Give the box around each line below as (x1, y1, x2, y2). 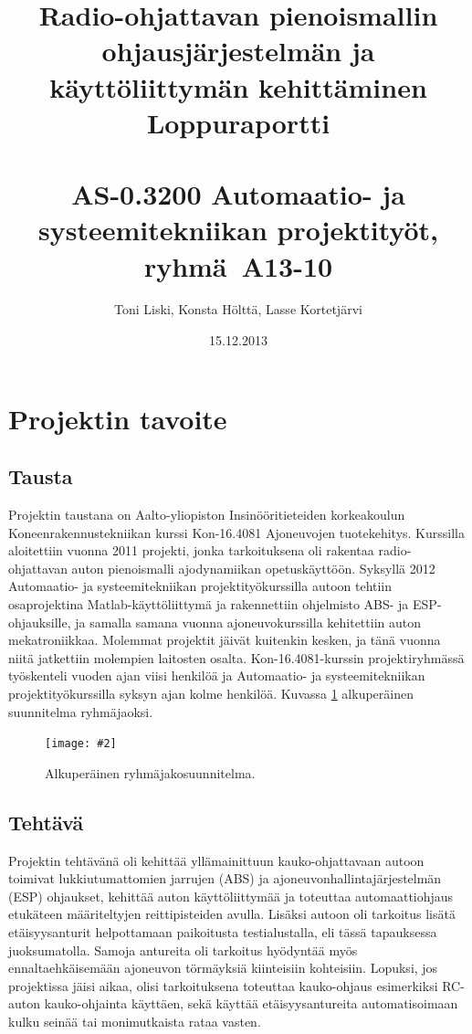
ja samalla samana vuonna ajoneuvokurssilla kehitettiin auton (75, 612, 421, 631)
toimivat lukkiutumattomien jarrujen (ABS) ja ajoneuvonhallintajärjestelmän (8, 869, 442, 888)
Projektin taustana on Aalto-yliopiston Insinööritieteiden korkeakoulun (8, 505, 405, 524)
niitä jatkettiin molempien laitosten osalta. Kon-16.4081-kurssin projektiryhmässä (8, 648, 465, 667)
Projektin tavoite (8, 399, 227, 437)
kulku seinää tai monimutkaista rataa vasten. (8, 1011, 261, 1030)
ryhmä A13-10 (143, 247, 333, 284)
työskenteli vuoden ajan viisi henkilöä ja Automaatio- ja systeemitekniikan (8, 666, 425, 685)
